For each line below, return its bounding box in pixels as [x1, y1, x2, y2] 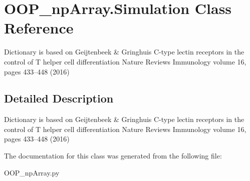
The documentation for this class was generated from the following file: [4, 150, 222, 161]
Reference [4, 17, 74, 38]
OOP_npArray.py [4, 167, 60, 177]
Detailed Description [4, 90, 114, 106]
